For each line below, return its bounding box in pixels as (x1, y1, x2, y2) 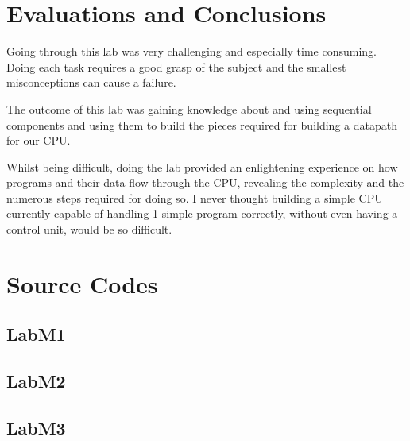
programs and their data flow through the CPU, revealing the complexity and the (6, 174, 404, 191)
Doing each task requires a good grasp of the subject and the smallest (6, 58, 346, 75)
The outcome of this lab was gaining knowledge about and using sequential (6, 100, 372, 117)
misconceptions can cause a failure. (6, 74, 176, 91)
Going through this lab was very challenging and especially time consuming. (6, 43, 377, 60)
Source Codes (6, 267, 158, 300)
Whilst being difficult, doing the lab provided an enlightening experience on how (6, 158, 398, 175)
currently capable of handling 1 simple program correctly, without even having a (6, 205, 398, 222)
